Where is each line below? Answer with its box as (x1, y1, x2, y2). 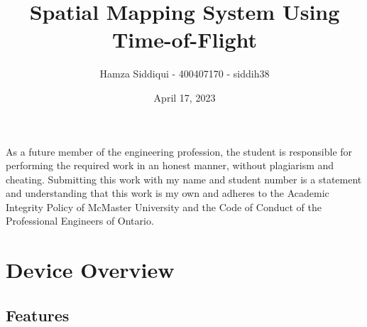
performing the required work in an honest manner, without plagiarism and (6, 158, 334, 173)
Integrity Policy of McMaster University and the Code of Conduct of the (6, 199, 322, 214)
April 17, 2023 (153, 90, 216, 104)
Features (6, 304, 70, 326)
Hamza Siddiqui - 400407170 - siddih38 (99, 66, 270, 81)
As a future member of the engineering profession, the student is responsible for (6, 144, 353, 159)
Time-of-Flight (111, 25, 258, 54)
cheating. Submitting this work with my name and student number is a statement (6, 171, 362, 186)
